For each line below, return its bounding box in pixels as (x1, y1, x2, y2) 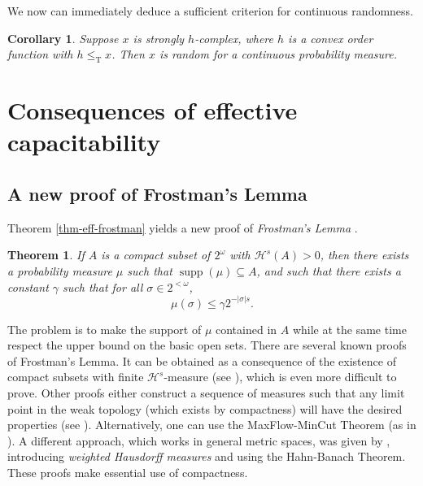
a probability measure (7, 262, 112, 279)
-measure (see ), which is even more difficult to (164, 368, 397, 385)
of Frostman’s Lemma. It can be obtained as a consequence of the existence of (7, 352, 396, 369)
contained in (216, 320, 277, 337)
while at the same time (292, 320, 407, 337)
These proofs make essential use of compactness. (7, 463, 248, 480)
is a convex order (288, 29, 373, 46)
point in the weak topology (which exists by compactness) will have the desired (7, 400, 403, 417)
